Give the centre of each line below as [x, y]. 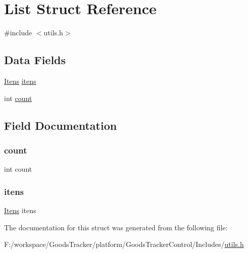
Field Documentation [61, 125]
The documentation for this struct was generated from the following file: [116, 227]
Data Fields [35, 60]
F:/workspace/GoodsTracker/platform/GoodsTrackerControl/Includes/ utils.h [124, 244]
